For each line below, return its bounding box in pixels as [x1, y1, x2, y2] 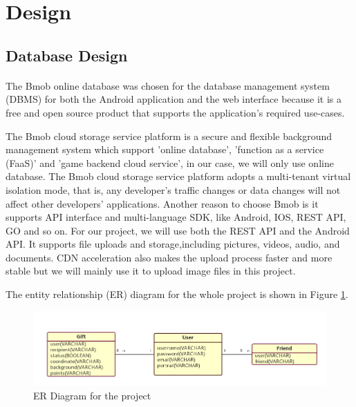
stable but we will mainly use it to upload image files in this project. [6, 264, 296, 278]
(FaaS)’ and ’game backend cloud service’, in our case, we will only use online [6, 155, 334, 170]
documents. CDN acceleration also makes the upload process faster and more [6, 250, 332, 264]
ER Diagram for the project [33, 388, 151, 402]
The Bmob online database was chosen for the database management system [6, 78, 330, 92]
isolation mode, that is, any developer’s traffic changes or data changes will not [6, 182, 341, 197]
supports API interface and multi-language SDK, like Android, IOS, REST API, [6, 210, 346, 224]
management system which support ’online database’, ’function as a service [6, 142, 324, 157]
